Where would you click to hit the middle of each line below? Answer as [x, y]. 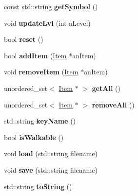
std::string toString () [38, 186]
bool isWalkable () [34, 137]
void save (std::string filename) [51, 169]
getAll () [106, 88]
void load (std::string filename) [51, 153]
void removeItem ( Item [41, 72]
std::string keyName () [40, 121]
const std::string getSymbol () [51, 6]
